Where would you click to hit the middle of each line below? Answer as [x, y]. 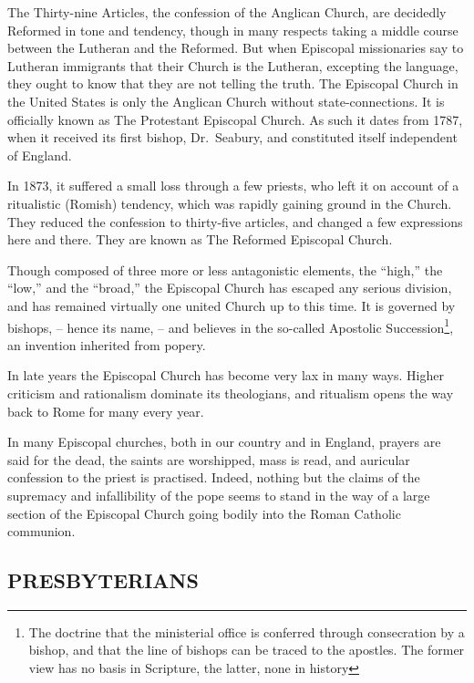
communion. [41, 531]
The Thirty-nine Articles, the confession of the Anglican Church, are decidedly [227, 12]
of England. [40, 155]
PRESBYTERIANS [103, 580]
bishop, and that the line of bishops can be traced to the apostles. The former [247, 650]
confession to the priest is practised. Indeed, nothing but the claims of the [214, 477]
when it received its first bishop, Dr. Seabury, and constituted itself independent [232, 137]
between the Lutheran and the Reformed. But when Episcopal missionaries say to [236, 48]
